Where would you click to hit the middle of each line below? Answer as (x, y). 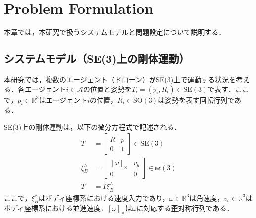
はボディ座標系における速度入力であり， (104, 197)
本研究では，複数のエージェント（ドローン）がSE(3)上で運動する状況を (120, 79)
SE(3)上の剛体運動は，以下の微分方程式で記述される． (93, 126)
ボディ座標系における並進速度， (56, 208)
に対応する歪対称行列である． (185, 208)
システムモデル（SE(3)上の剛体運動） (97, 59)
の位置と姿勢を (107, 89)
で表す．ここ (228, 89)
